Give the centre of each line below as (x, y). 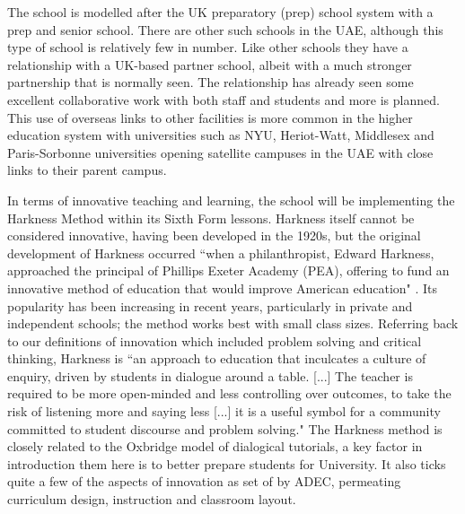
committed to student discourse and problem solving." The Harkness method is (225, 428)
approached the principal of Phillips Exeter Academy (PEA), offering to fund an (228, 270)
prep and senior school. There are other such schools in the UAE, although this (225, 29)
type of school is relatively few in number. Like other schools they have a (208, 47)
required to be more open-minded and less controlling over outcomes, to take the (229, 393)
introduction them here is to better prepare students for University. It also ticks (227, 463)
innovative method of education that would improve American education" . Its (223, 287)
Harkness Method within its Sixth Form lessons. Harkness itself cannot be (211, 218)
